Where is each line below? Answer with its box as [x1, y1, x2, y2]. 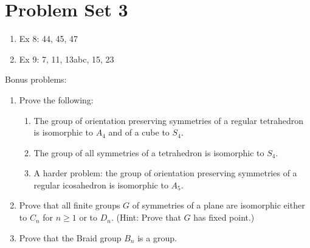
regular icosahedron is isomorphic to [33, 178, 168, 191]
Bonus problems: [5, 73, 67, 86]
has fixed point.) [193, 211, 255, 224]
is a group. [137, 231, 177, 244]
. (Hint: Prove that [111, 211, 181, 224]
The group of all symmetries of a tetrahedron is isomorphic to [33, 146, 264, 159]
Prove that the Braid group [19, 231, 122, 244]
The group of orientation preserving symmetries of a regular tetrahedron [33, 114, 304, 126]
